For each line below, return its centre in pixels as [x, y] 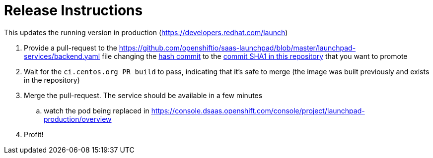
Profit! [34, 134]
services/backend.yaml [62, 56]
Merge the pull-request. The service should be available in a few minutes [143, 95]
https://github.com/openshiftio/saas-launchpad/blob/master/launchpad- [237, 48]
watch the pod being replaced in [97, 110]
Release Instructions [73, 10]
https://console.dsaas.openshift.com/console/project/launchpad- [258, 110]
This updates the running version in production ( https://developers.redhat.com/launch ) [146, 32]
